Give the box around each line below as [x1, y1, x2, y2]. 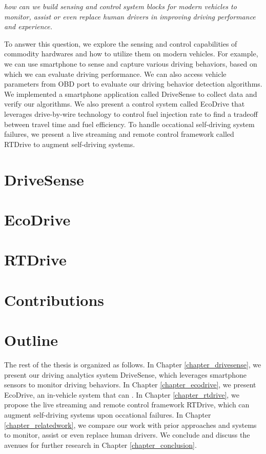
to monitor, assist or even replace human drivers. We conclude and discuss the [4, 429, 250, 440]
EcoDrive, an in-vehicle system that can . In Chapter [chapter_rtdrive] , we [4, 389, 239, 400]
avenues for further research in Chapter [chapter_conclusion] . [4, 439, 197, 450]
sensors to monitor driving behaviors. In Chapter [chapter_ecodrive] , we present [4, 379, 256, 390]
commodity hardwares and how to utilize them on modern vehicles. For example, [4, 48, 258, 59]
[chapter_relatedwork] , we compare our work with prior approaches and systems [4, 419, 257, 430]
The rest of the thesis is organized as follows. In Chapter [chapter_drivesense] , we [4, 359, 261, 369]
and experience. [4, 21, 52, 32]
